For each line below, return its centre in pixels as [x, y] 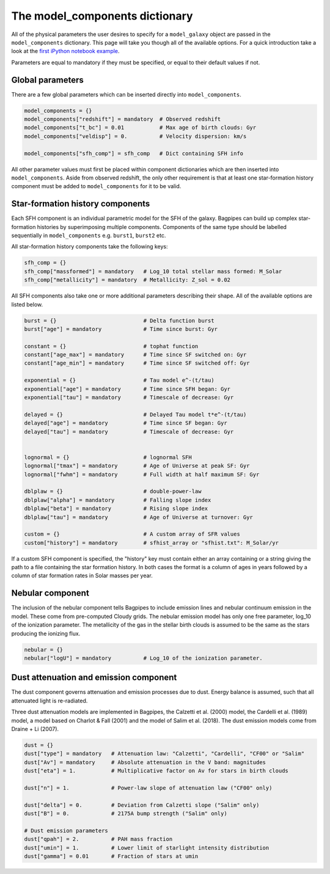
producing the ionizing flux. [46, 633]
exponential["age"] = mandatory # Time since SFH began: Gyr [127, 389]
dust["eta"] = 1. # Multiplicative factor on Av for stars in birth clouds [156, 771]
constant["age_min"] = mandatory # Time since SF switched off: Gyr [137, 363]
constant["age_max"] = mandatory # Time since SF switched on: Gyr [135, 355]
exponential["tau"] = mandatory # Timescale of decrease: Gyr [129, 398]
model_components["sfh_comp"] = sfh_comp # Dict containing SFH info [134, 153]
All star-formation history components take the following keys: [90, 247]
